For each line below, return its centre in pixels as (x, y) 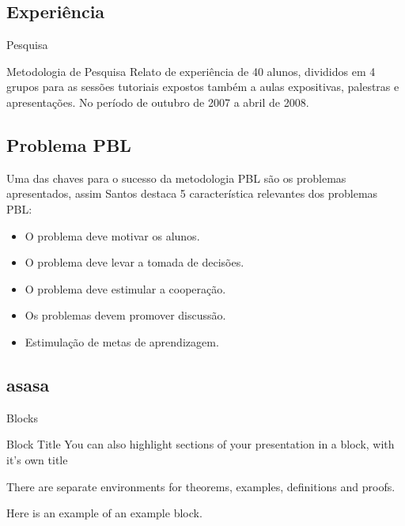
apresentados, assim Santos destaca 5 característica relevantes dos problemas (192, 193)
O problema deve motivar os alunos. (112, 235)
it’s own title (37, 459)
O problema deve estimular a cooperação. (125, 288)
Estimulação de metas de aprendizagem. (122, 341)
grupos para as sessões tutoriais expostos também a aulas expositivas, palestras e (203, 87)
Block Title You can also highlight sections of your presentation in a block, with (201, 444)
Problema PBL (69, 144)
